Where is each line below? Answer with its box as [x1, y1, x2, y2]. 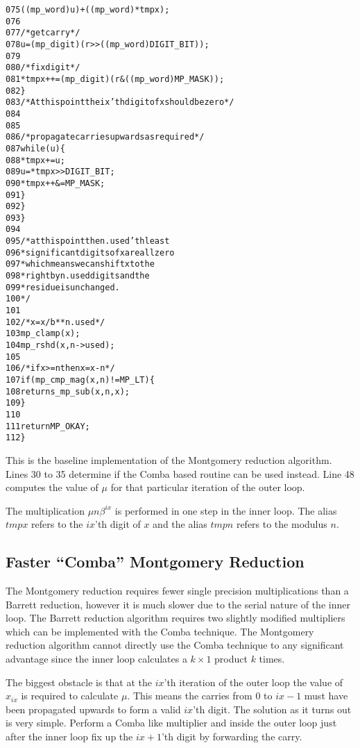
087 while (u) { [6, 143, 65, 153]
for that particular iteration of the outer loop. [110, 480, 305, 494]
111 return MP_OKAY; [6, 421, 90, 431]
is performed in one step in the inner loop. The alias [114, 503, 337, 517]
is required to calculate [21, 688, 119, 703]
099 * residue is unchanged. [6, 282, 120, 292]
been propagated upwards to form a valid [6, 701, 181, 716]
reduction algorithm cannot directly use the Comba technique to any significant [6, 638, 344, 652]
